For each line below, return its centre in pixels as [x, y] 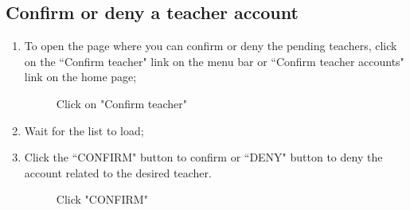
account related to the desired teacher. [118, 172]
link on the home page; [80, 77]
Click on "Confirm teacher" [121, 103]
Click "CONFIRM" [102, 199]
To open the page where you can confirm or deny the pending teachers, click [211, 46]
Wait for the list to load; [84, 130]
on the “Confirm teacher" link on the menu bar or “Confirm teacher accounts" [214, 61]
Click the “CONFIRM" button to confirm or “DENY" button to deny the [203, 157]
